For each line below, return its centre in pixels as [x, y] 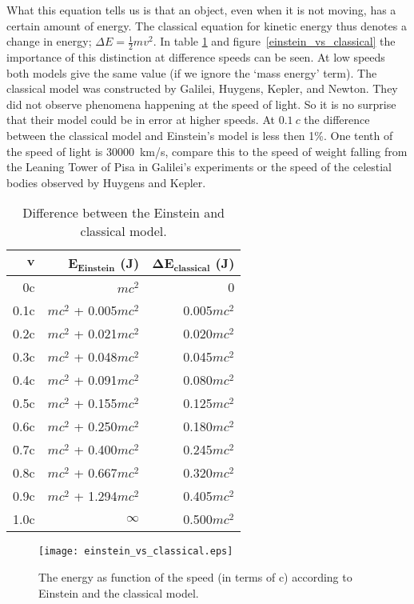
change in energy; [49, 41]
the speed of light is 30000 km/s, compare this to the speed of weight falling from [207, 151]
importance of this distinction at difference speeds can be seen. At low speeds [196, 57]
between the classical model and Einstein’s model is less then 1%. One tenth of [200, 135]
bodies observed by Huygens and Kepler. [106, 182]
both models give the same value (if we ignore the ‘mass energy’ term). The [192, 72]
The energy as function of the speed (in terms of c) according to [195, 577]
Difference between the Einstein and [123, 213]
